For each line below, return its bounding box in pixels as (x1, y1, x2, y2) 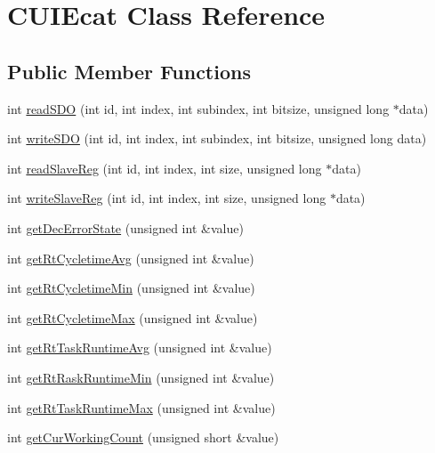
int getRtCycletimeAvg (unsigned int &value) (7, 248, 254, 267)
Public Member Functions (7, 57, 251, 85)
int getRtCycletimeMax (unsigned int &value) (7, 308, 258, 327)
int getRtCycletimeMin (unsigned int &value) (7, 279, 255, 297)
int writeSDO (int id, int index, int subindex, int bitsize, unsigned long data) (7, 129, 427, 148)
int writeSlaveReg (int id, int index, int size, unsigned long (7, 189, 326, 207)
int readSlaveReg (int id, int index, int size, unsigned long (7, 158, 322, 177)
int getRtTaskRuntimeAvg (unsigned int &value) (7, 338, 272, 357)
